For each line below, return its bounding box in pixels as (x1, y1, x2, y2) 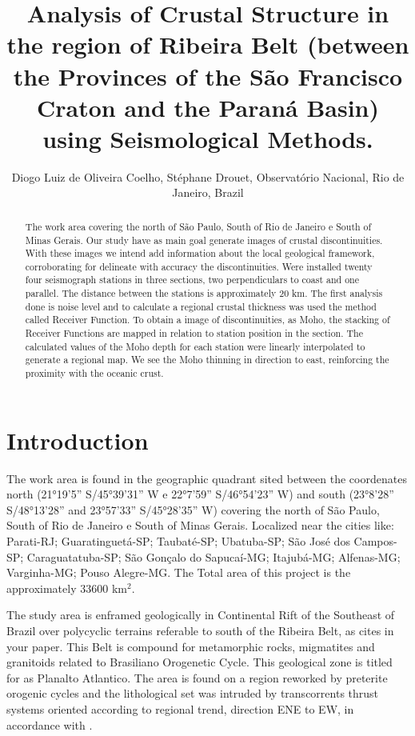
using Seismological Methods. (42, 122, 373, 154)
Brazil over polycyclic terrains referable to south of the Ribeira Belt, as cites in (6, 622, 394, 639)
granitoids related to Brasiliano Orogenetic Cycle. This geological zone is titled (6, 654, 393, 670)
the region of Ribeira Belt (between (6, 28, 409, 61)
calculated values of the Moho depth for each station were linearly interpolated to (25, 339, 365, 353)
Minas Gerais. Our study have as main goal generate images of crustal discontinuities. (25, 233, 383, 246)
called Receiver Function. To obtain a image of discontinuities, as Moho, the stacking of (25, 313, 390, 326)
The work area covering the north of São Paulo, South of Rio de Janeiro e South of (25, 219, 372, 233)
